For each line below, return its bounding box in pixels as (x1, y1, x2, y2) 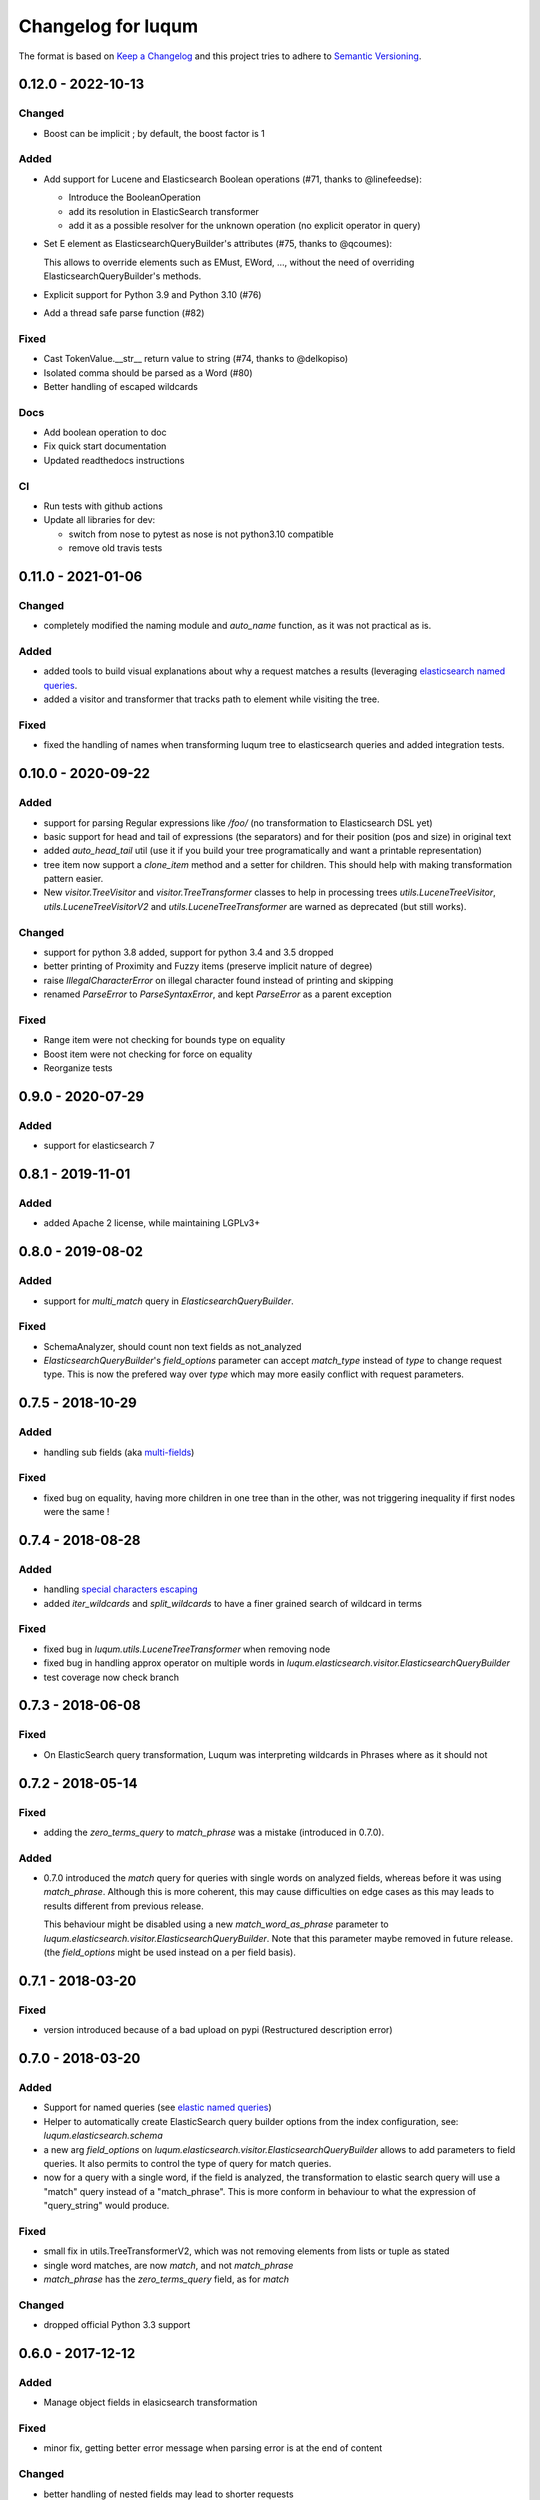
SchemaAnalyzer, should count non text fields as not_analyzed (43, 1340, 302, 1352)
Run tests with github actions (43, 500, 164, 512)
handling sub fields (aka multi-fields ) (43, 1446, 195, 1458)
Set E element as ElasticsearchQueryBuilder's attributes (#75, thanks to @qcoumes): (43, 238, 393, 250)
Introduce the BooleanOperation (68, 191, 201, 204)
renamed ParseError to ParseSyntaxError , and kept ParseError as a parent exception (43, 988, 392, 1000)
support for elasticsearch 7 (43, 1140, 155, 1152)
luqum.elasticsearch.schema (43, 2130, 164, 2142)
